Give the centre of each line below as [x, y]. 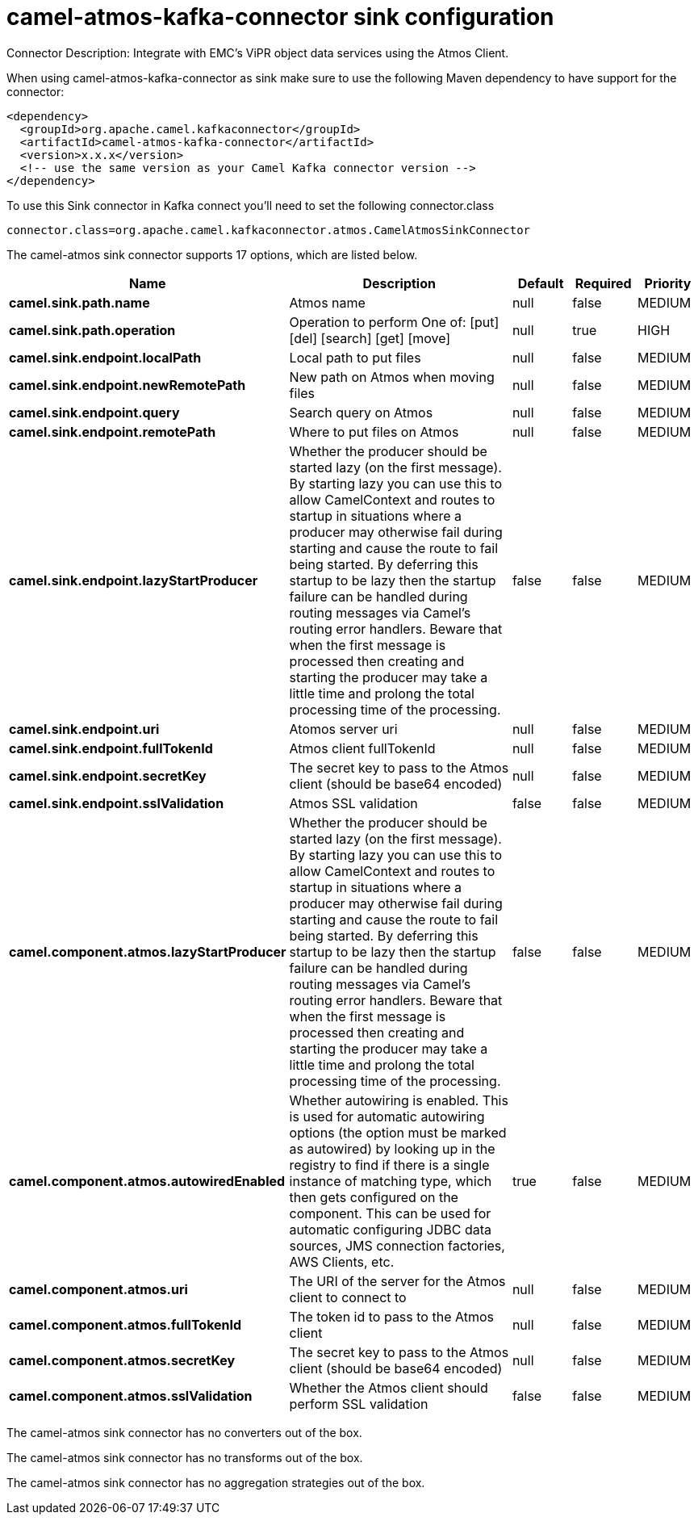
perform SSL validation [359, 1404]
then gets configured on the [374, 1197]
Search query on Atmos [361, 412]
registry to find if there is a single [389, 1165]
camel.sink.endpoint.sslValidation [117, 803]
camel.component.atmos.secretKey [122, 1360]
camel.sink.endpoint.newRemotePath [127, 385]
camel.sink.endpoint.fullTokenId [111, 748]
